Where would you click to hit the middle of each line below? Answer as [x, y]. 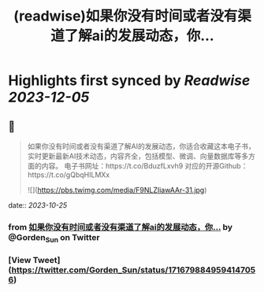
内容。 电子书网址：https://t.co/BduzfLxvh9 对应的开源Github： [145, 166]
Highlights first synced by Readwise [129, 81]
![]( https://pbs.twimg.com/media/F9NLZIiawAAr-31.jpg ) [117, 190]
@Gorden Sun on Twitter [54, 238]
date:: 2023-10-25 [38, 205]
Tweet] [46, 261]
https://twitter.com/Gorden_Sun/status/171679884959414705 [134, 270]
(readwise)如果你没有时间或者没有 [125, 16]
